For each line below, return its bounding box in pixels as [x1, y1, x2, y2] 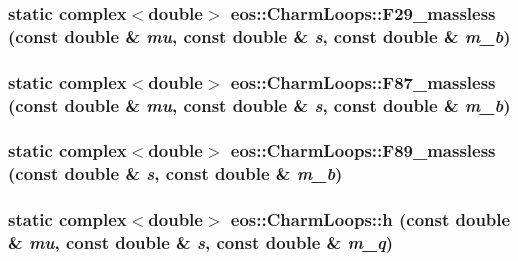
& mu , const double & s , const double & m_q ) [8, 230, 394, 255]
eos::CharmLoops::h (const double [230, 207, 511, 232]
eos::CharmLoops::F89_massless [230, 138, 496, 163]
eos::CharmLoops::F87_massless [230, 69, 496, 94]
